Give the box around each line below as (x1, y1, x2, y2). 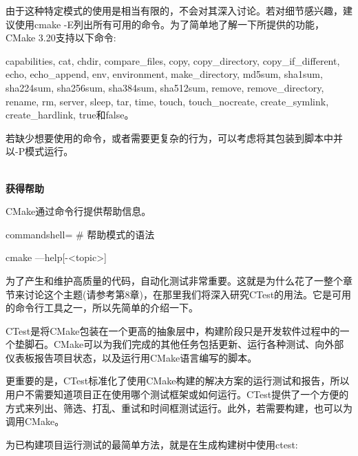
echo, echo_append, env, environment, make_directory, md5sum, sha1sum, (6, 67, 323, 81)
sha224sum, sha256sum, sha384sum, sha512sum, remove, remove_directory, (6, 80, 324, 94)
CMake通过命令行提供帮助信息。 (6, 204, 151, 218)
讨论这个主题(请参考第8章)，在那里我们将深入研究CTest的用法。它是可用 (24, 287, 352, 301)
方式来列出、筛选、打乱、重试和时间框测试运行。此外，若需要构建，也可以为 (6, 400, 352, 415)
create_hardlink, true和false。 (6, 107, 134, 122)
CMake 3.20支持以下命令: (6, 30, 116, 45)
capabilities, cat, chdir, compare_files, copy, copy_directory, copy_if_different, (6, 53, 340, 68)
